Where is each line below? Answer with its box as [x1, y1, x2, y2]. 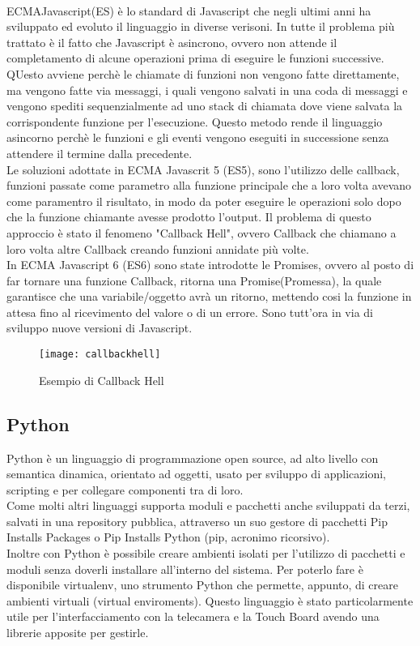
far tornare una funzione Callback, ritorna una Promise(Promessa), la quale [6, 272, 382, 289]
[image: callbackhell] [39, 349, 161, 361]
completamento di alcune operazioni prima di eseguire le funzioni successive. [6, 49, 384, 66]
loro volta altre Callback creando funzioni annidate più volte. [6, 240, 309, 257]
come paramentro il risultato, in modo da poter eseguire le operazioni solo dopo [6, 192, 401, 209]
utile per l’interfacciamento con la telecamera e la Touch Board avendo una [6, 608, 380, 625]
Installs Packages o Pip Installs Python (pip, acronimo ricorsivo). [6, 528, 330, 545]
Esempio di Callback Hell [39, 371, 164, 388]
